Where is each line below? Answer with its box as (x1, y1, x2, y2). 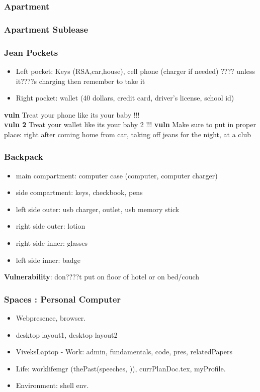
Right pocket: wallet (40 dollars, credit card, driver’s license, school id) (16, 92, 234, 103)
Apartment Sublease (4, 23, 89, 35)
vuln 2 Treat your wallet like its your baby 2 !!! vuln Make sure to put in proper (4, 119, 256, 130)
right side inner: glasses (16, 238, 88, 248)
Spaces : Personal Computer (4, 292, 121, 305)
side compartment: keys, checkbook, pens (16, 187, 143, 198)
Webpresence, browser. (16, 313, 86, 323)
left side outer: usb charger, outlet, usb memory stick (16, 204, 180, 214)
